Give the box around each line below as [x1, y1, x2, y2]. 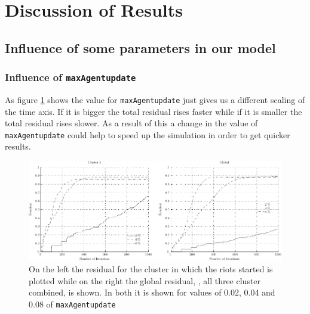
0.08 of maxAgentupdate [29, 297, 116, 310]
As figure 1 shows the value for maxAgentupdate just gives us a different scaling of [5, 93, 305, 105]
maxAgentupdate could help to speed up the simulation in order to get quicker [5, 128, 290, 141]
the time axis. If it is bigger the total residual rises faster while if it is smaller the [5, 105, 302, 117]
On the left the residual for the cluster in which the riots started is [29, 262, 273, 275]
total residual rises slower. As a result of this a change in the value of [5, 117, 258, 129]
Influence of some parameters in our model [5, 38, 276, 57]
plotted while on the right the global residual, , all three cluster [29, 274, 261, 287]
